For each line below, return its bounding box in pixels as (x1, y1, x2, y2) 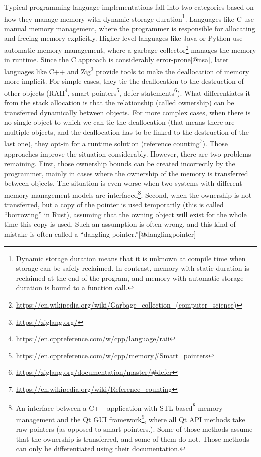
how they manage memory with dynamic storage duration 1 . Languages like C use (4, 12, 254, 24)
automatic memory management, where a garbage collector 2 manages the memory (4, 43, 256, 55)
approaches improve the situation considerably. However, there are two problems (4, 148, 251, 159)
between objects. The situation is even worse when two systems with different (4, 178, 242, 188)
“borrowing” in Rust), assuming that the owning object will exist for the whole (4, 209, 247, 219)
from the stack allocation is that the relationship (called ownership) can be (4, 97, 234, 107)
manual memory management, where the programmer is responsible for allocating (4, 23, 255, 33)
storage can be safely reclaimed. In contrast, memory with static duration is (16, 263, 249, 273)
